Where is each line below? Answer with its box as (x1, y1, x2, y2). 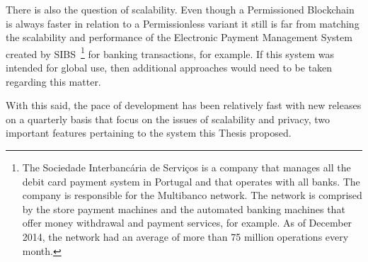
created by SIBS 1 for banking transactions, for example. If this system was (6, 44, 334, 61)
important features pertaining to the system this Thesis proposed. (6, 125, 292, 140)
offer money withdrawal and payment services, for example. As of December (22, 215, 352, 230)
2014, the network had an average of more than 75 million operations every (22, 229, 349, 244)
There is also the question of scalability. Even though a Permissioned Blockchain (6, 2, 355, 16)
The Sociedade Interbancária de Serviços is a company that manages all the (22, 160, 351, 174)
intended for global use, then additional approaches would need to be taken (6, 60, 333, 75)
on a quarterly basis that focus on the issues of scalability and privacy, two (6, 111, 330, 126)
